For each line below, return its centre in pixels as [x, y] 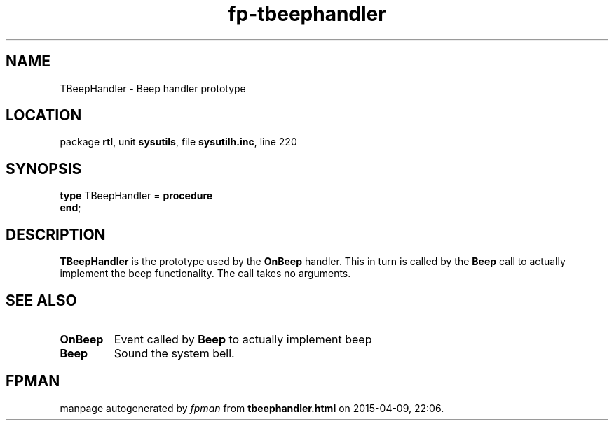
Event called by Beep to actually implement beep [243, 339]
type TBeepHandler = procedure [136, 196]
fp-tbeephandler [307, 14]
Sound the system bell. [174, 353]
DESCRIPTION [56, 234]
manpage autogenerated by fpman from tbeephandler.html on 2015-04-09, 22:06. [252, 408]
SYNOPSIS [44, 169]
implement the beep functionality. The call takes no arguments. [205, 274]
